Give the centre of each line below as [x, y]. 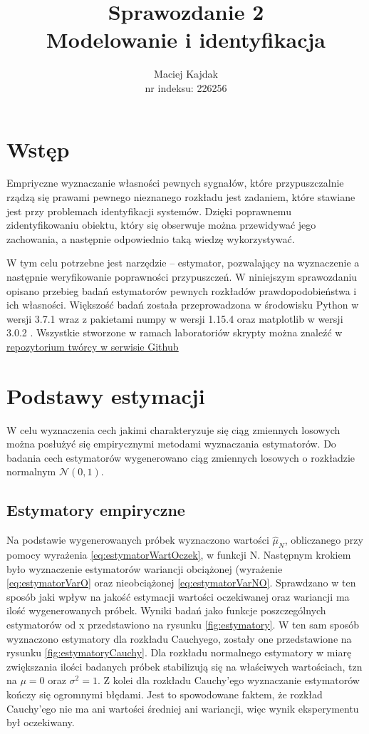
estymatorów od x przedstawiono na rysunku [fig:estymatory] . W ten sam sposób [183, 625]
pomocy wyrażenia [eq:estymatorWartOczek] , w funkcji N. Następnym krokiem [179, 555]
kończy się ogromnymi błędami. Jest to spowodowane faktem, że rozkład [165, 694]
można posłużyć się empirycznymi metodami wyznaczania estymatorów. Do [171, 444]
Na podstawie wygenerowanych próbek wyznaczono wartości [138, 540]
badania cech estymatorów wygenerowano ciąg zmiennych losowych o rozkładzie [181, 457]
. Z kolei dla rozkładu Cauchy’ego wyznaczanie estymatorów [228, 680]
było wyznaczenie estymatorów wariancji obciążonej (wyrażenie [145, 568]
